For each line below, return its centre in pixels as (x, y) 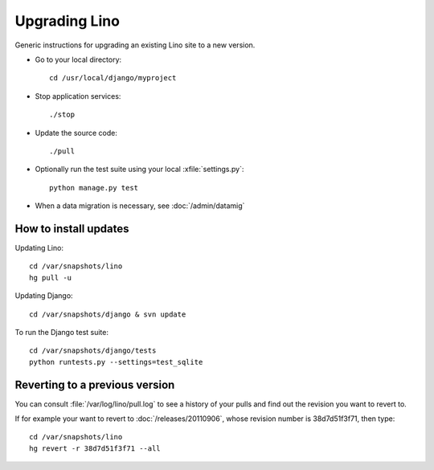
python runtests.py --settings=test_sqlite (116, 362)
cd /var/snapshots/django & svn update (108, 314)
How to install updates (72, 229)
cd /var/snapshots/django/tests (93, 351)
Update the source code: (76, 133)
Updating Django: (44, 296)
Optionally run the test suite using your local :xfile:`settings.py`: (139, 170)
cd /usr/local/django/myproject (113, 78)
